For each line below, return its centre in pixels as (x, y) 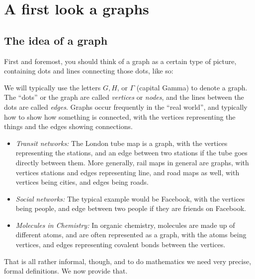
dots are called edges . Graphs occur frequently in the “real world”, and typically (126, 106)
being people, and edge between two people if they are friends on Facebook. (131, 208)
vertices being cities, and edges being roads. (82, 182)
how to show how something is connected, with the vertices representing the (120, 116)
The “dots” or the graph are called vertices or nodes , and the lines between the (124, 97)
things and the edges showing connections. (68, 126)
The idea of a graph (56, 40)
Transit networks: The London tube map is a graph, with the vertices (122, 143)
